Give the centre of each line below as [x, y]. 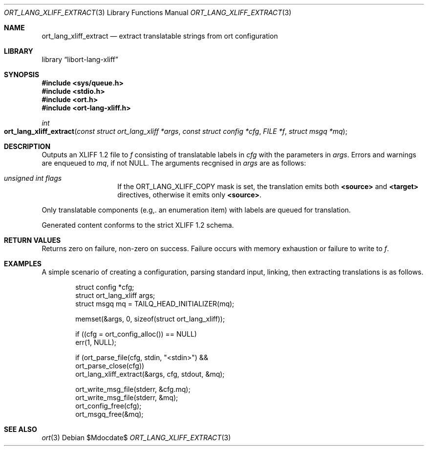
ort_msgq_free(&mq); [109, 414]
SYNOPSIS [22, 75]
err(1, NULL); [96, 342]
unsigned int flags [33, 178]
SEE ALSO [21, 429]
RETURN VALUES [32, 240]
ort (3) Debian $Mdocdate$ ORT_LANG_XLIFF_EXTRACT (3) [136, 438]
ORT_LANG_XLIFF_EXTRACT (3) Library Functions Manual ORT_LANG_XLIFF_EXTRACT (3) [148, 12]
